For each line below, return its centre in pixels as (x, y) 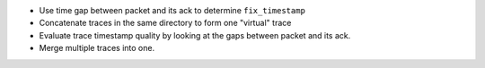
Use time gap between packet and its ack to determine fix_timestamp (172, 10)
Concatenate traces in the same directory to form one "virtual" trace (165, 23)
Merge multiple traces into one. (97, 48)
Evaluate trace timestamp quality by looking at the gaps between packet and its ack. (195, 35)
